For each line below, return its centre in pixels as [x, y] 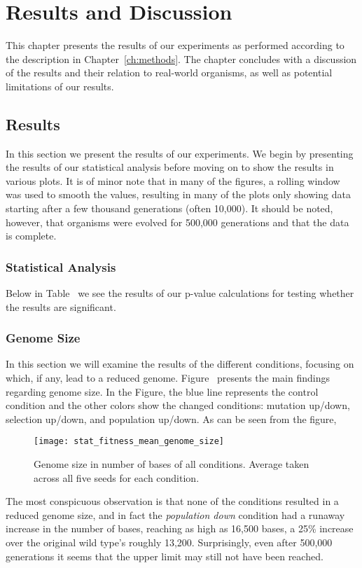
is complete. [31, 236]
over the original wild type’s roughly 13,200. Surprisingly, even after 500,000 [169, 542]
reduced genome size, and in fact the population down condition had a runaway [175, 514]
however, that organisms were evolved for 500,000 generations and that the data [177, 222]
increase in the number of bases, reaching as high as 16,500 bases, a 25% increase [180, 528]
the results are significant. [61, 306]
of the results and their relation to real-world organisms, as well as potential [169, 72]
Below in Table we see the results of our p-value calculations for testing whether [180, 293]
